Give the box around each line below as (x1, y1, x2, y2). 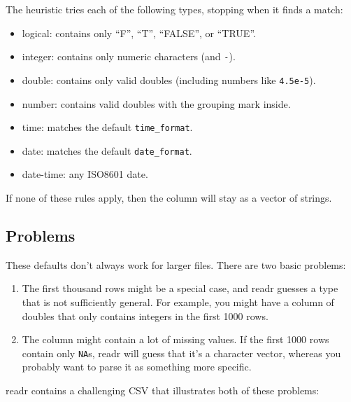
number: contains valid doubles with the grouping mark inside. (22, 96, 291, 111)
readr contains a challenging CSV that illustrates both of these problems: (6, 383, 320, 398)
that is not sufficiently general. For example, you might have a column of (22, 294, 334, 309)
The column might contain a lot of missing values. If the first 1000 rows (22, 332, 329, 347)
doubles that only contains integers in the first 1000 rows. (22, 308, 268, 323)
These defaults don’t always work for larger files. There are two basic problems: (6, 257, 346, 272)
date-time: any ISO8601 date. (22, 167, 148, 181)
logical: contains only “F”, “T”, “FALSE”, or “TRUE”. (22, 25, 256, 40)
